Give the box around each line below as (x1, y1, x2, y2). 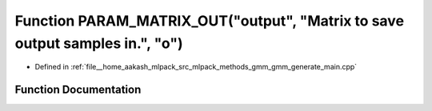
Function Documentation (14, 83, 142, 97)
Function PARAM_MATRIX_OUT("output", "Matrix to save (14, 12, 404, 30)
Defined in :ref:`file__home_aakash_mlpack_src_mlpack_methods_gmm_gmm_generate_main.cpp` (34, 62, 358, 72)
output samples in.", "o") (14, 34, 183, 52)
